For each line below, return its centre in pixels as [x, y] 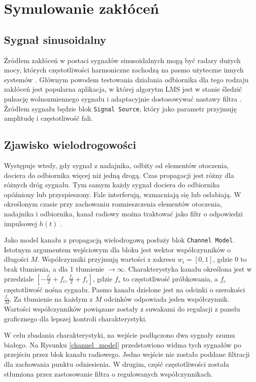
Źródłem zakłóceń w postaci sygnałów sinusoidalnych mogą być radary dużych [122, 60]
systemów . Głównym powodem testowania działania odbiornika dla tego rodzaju [126, 79]
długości [16, 259]
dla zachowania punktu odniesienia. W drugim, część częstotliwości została [117, 364]
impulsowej [21, 223]
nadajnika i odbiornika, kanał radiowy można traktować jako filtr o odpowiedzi [124, 213]
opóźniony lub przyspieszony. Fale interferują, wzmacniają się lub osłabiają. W [123, 194]
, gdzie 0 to [230, 259]
